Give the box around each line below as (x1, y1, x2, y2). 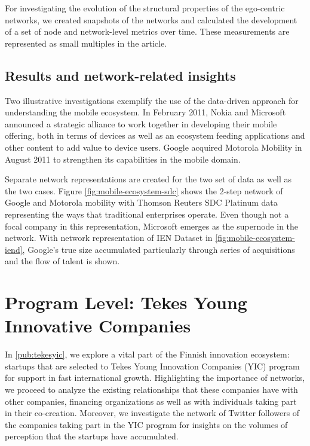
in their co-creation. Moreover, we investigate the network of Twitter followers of (5, 407, 300, 419)
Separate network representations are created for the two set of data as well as (5, 173, 292, 185)
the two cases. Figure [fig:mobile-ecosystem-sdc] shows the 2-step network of (5, 184, 283, 197)
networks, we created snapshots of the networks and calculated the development (5, 13, 297, 26)
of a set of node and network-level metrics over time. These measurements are (5, 25, 290, 38)
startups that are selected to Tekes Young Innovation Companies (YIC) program (5, 359, 300, 372)
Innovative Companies (5, 313, 191, 338)
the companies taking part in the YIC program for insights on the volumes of (5, 418, 288, 430)
